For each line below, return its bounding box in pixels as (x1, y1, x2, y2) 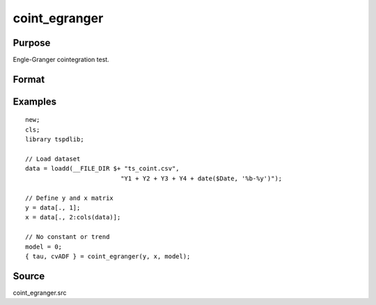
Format (13, 73, 45, 85)
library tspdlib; (25, 136, 84, 143)
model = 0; (25, 242, 63, 251)
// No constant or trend (25, 233, 110, 241)
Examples (13, 95, 57, 107)
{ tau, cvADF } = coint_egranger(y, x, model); (25, 252, 191, 260)
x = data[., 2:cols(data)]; (25, 213, 121, 221)
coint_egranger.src (13, 288, 67, 297)
